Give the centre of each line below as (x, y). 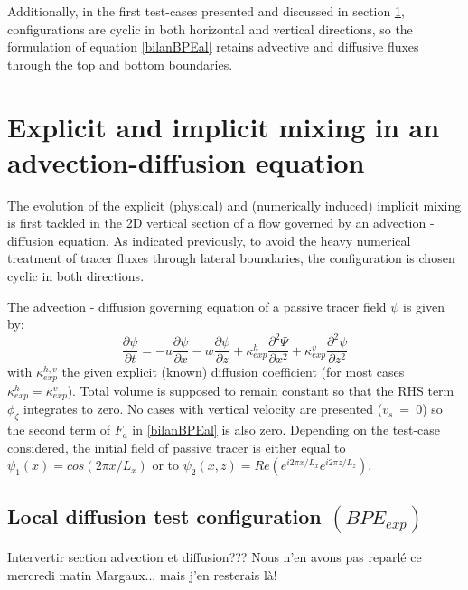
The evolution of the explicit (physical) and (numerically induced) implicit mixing (234, 205)
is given (424, 306)
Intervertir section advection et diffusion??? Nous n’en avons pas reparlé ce (215, 557)
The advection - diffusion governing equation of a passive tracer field (197, 306)
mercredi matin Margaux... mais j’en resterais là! (142, 574)
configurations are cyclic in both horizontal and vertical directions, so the (210, 28)
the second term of (59, 430)
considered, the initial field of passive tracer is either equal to (177, 447)
